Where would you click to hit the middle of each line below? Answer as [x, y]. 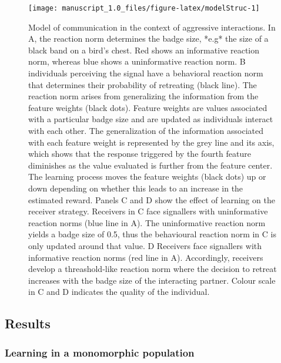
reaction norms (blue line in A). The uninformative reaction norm [147, 222]
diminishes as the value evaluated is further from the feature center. [150, 165]
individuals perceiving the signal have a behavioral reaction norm [146, 73]
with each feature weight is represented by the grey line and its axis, [151, 142]
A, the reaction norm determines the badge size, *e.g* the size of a [148, 38]
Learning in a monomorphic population [100, 352]
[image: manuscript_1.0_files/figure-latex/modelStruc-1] [144, 8]
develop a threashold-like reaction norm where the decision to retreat [153, 269]
